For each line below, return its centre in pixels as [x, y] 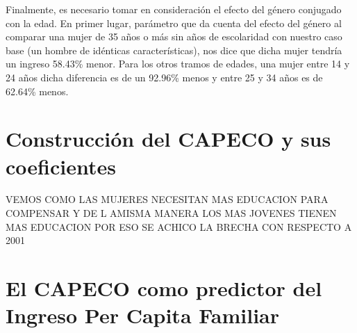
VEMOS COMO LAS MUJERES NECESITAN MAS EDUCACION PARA [167, 199]
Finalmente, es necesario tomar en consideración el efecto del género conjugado [174, 9]
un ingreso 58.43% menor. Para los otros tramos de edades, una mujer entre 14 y [178, 64]
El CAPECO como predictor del [164, 288]
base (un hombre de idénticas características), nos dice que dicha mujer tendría [174, 50]
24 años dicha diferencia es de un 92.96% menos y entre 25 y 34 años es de [164, 77]
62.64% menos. [37, 91]
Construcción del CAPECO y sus [168, 139]
